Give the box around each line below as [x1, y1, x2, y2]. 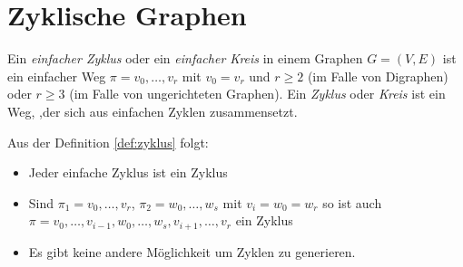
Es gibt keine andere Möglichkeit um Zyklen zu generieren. [28, 242, 356, 261]
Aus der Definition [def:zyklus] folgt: [7, 132, 209, 151]
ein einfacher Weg [7, 66, 106, 85]
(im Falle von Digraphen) [307, 66, 448, 85]
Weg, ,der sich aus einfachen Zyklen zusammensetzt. [7, 101, 298, 120]
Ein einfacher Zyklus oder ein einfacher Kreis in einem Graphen [7, 49, 363, 68]
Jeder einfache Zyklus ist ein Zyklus [28, 163, 228, 182]
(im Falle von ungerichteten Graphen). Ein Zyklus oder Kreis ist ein [69, 84, 446, 103]
